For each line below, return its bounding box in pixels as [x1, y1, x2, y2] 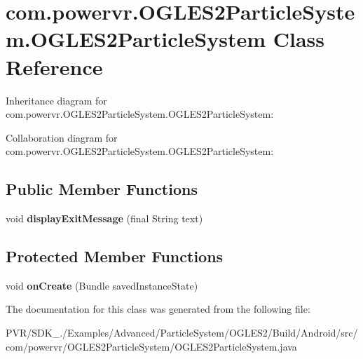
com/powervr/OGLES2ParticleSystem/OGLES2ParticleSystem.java [6, 339, 297, 353]
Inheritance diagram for [6, 93, 107, 107]
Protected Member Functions [6, 245, 224, 267]
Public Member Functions [6, 178, 198, 200]
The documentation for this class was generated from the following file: [6, 302, 310, 316]
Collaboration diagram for [6, 130, 118, 144]
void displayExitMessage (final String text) [6, 211, 203, 226]
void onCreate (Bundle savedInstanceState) [6, 278, 198, 292]
